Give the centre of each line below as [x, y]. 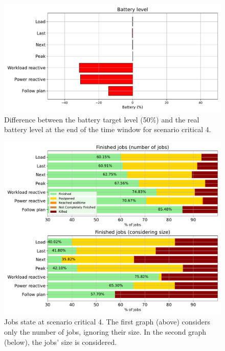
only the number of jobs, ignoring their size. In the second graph [105, 332]
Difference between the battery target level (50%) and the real [102, 119]
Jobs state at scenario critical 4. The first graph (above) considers [107, 322]
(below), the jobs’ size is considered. [61, 342]
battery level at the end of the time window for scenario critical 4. [108, 129]
